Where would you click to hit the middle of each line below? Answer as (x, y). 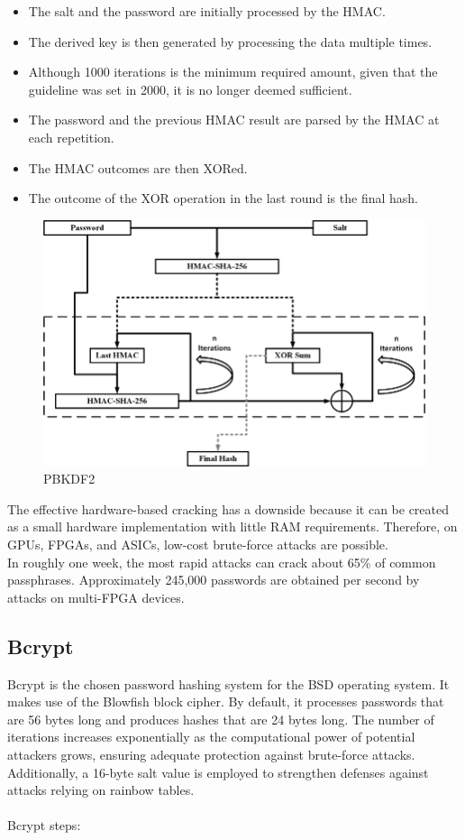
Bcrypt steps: (44, 825)
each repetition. (71, 137)
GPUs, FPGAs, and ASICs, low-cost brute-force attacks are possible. (198, 544)
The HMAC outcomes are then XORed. (138, 167)
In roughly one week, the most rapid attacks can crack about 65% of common (222, 562)
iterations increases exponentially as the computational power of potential (211, 737)
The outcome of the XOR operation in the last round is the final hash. (223, 198)
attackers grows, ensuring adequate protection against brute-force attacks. (211, 754)
